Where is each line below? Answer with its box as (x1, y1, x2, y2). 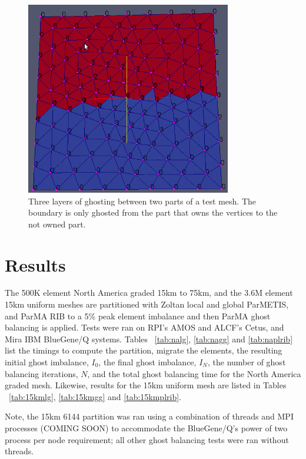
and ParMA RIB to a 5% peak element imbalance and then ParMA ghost (5, 309, 271, 322)
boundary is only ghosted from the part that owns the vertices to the (28, 206, 278, 219)
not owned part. (28, 217, 86, 230)
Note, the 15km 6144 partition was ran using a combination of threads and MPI (5, 410, 294, 422)
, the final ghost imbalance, (98, 356, 197, 368)
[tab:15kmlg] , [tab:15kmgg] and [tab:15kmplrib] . (9, 390, 182, 402)
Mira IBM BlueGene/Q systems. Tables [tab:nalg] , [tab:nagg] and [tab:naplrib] (5, 332, 293, 345)
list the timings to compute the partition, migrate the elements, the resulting (5, 344, 282, 356)
